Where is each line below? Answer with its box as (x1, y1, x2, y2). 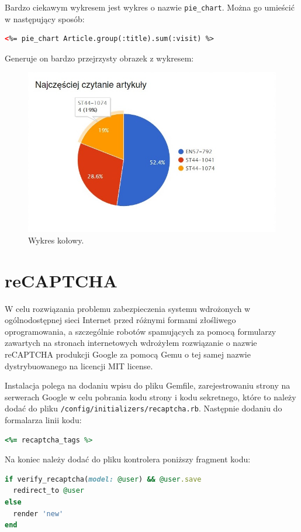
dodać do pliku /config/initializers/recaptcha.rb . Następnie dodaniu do (5, 402, 282, 414)
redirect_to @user (13, 486, 85, 495)
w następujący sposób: (5, 12, 85, 25)
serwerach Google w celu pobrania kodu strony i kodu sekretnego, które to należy (5, 390, 296, 403)
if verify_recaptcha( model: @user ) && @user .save (5, 475, 202, 483)
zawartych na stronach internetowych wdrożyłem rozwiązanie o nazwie (5, 337, 257, 349)
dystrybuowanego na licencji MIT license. (5, 359, 153, 372)
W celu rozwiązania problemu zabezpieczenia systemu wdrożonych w (5, 302, 251, 314)
